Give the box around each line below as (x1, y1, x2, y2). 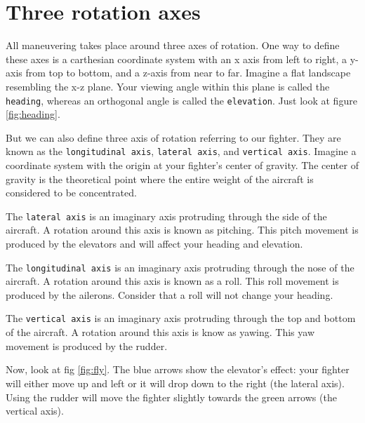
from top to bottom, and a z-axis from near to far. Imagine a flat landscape (25, 65, 351, 80)
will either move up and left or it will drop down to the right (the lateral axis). (6, 375, 345, 390)
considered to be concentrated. (6, 185, 137, 200)
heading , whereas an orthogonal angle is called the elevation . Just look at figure (6, 93, 357, 107)
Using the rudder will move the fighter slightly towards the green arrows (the (6, 389, 337, 404)
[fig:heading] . (6, 107, 60, 121)
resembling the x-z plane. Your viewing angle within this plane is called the (6, 79, 330, 93)
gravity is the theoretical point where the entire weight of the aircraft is (6, 171, 314, 186)
